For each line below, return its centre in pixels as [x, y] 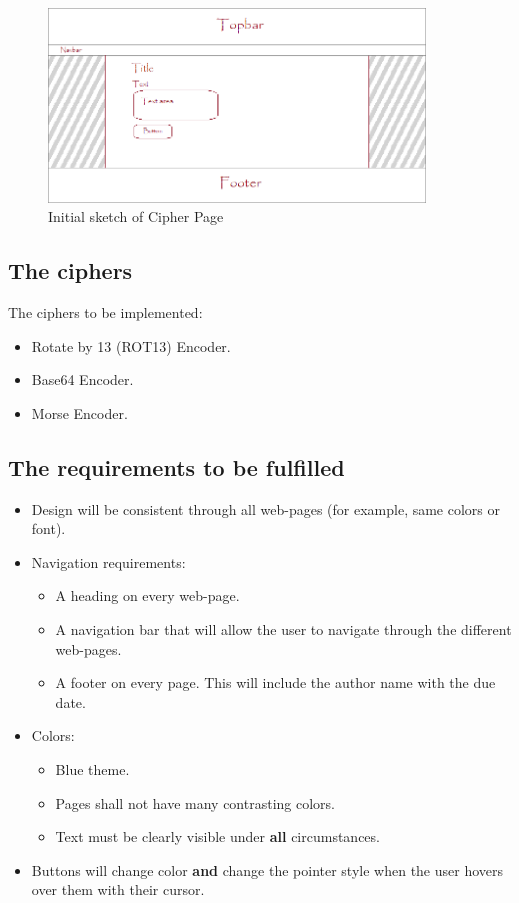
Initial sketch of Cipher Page [136, 216]
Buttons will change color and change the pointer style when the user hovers [267, 869]
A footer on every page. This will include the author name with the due [275, 682]
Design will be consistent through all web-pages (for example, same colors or [266, 508]
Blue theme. [92, 768]
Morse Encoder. [79, 412]
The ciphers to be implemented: [105, 311]
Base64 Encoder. [82, 379]
